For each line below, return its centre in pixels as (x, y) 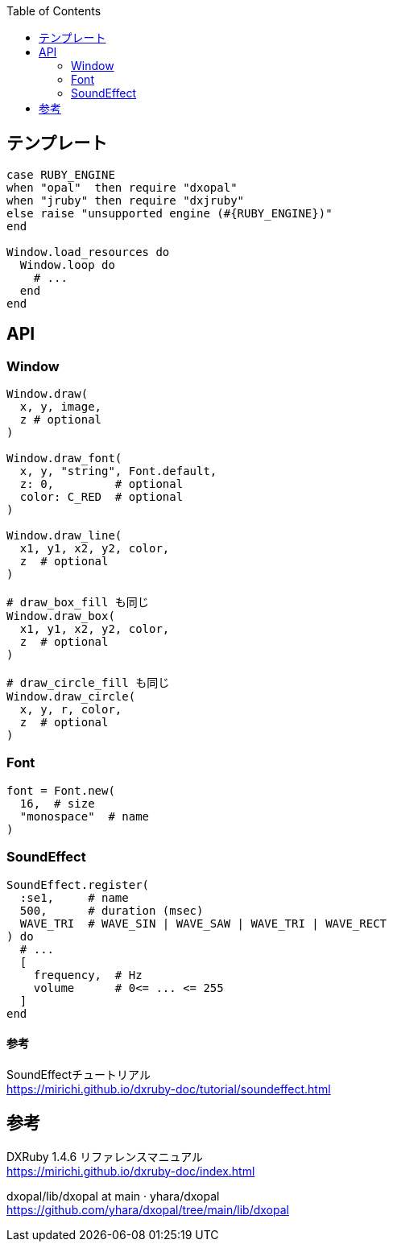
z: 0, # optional (101, 484)
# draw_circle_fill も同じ (88, 683)
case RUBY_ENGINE (61, 174)
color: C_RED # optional (101, 497)
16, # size (57, 803)
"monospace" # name (85, 816)
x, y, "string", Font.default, (118, 471)
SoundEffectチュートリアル (79, 1074)
